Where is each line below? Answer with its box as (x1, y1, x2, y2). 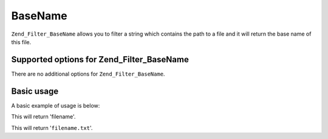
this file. (11, 38, 32, 45)
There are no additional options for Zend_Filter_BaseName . (11, 70, 165, 77)
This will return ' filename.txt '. (11, 124, 93, 131)
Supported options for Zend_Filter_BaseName (11, 54, 190, 65)
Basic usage (11, 86, 59, 96)
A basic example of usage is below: (11, 102, 100, 109)
